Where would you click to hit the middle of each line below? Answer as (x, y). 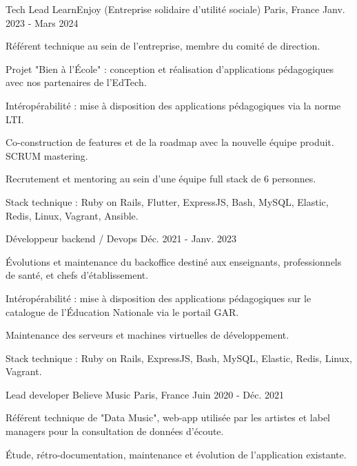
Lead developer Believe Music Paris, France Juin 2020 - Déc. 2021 (145, 394)
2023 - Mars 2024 (42, 22)
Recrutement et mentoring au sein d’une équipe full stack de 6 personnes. (161, 179)
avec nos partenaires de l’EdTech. (76, 82)
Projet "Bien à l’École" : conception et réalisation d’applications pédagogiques (170, 68)
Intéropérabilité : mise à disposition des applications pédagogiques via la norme (173, 105)
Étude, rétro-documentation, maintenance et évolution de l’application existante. (176, 454)
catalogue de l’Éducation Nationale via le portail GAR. (122, 311)
